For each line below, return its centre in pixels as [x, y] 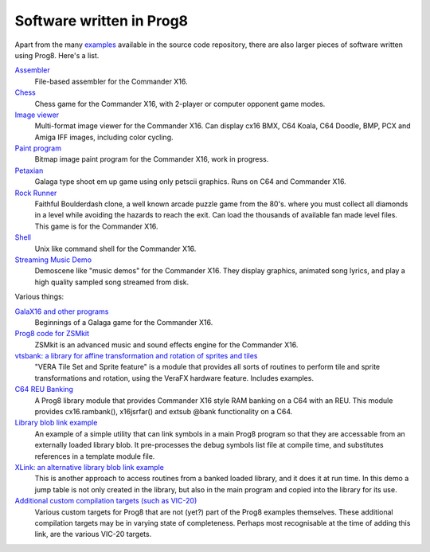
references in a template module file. [95, 456]
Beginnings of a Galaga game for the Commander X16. [124, 322]
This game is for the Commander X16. [96, 226]
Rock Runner [36, 193]
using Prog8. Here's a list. [57, 55]
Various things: [39, 297]
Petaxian [29, 170]
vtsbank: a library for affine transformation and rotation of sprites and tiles [136, 356]
